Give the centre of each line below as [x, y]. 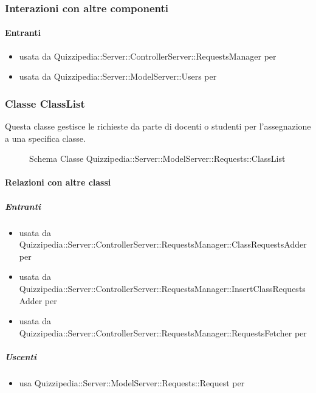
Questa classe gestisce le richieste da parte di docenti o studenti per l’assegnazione [158, 126]
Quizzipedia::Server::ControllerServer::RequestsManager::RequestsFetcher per [163, 332]
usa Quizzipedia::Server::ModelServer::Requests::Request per [132, 382]
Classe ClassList [45, 103]
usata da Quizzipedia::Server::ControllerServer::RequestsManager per [148, 56]
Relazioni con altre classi [58, 182]
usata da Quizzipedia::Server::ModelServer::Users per [118, 76]
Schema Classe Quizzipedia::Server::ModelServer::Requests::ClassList [157, 158]
